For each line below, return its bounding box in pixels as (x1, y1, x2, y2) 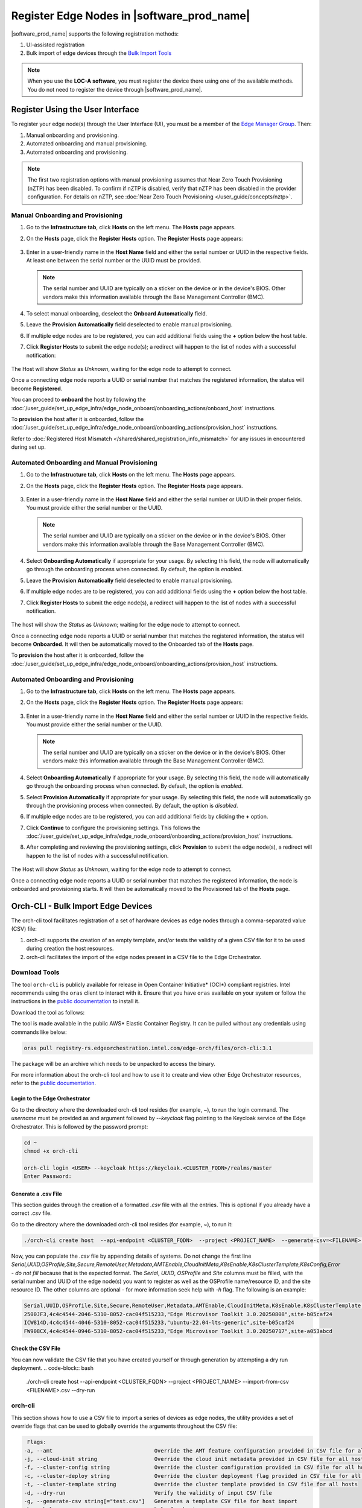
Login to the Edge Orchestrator (11, 1095, 91, 1102)
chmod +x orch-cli (24, 1147, 78, 1155)
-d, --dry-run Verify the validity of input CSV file (24, 1489, 273, 1496)
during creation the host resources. (26, 945, 114, 952)
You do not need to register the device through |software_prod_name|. (27, 86, 203, 93)
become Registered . (11, 385, 63, 392)
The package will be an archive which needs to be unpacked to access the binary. (11, 1060, 215, 1067)
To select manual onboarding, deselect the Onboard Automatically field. (26, 310, 208, 317)
